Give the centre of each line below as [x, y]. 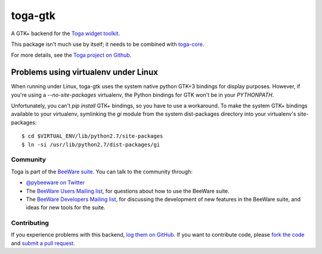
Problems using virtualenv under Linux [84, 72]
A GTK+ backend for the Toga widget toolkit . [66, 33]
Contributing [30, 223]
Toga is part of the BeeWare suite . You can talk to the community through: [102, 171]
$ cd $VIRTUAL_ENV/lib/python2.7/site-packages [92, 136]
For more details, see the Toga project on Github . [71, 55]
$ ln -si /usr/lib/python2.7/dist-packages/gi [91, 144]
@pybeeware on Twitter [55, 182]
